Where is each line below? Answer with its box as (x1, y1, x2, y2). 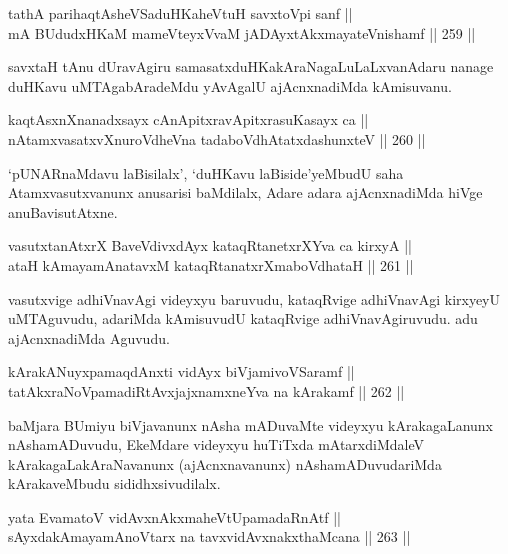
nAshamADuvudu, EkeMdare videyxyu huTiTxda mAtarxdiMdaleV (8, 434, 424, 455)
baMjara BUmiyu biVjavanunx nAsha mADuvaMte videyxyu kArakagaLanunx (8, 414, 493, 435)
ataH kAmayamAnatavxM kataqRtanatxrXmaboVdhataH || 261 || (8, 254, 414, 275)
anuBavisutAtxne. (8, 201, 118, 222)
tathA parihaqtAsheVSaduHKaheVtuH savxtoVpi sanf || (8, 3, 353, 23)
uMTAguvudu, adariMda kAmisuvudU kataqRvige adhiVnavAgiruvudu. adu (8, 308, 478, 329)
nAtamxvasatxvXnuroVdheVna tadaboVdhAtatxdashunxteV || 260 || (8, 128, 426, 149)
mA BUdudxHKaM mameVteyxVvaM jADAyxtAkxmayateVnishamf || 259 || (8, 22, 476, 43)
